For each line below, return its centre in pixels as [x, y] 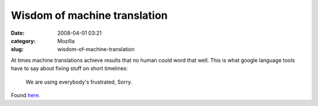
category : [23, 41]
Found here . [26, 95]
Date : [18, 33]
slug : [17, 49]
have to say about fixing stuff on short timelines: [69, 68]
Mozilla [66, 41]
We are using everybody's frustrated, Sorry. [79, 82]
